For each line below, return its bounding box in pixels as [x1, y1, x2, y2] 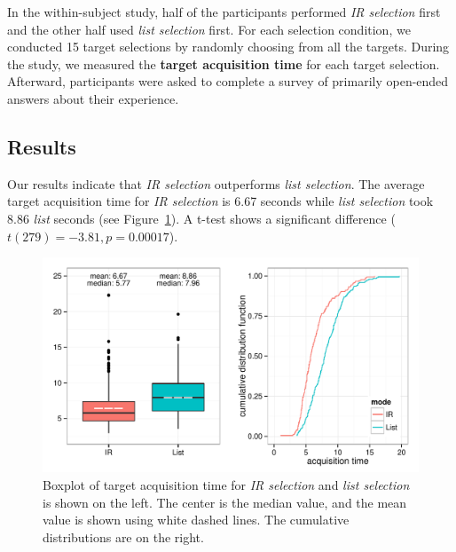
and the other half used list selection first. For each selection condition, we [7, 20, 411, 38]
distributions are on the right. [43, 527, 204, 546]
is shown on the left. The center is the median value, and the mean [43, 493, 407, 511]
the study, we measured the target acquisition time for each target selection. [7, 54, 440, 73]
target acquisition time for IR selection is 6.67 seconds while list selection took [7, 192, 434, 210]
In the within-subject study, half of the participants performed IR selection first [7, 3, 441, 20]
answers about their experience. [7, 89, 179, 107]
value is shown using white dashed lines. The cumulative [43, 510, 350, 529]
